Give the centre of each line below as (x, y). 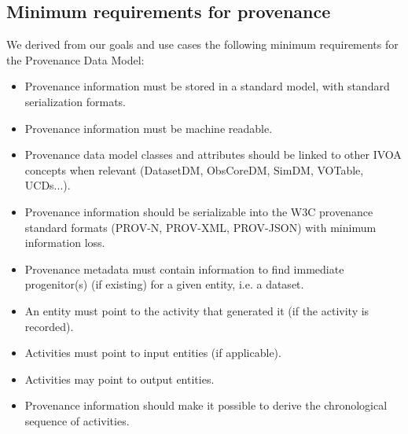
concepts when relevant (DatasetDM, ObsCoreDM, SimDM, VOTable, (194, 169)
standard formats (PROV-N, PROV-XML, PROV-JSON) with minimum (200, 227)
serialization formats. (75, 101)
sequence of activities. (77, 420)
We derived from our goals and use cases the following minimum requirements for (202, 44)
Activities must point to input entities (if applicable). (153, 353)
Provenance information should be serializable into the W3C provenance (199, 211)
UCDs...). (48, 185)
